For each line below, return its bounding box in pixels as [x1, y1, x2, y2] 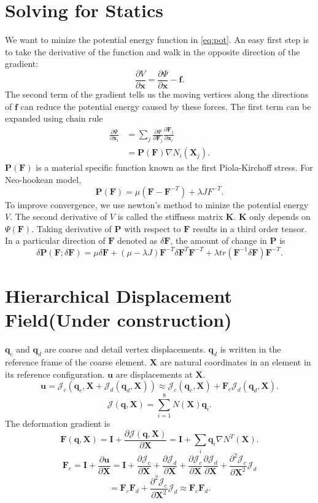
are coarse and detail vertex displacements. [44, 343, 206, 356]
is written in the [220, 343, 281, 356]
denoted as [117, 234, 158, 247]
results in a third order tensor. [193, 222, 307, 235]
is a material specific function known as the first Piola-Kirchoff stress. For [36, 161, 313, 174]
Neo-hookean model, [5, 173, 82, 185]
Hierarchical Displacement [5, 283, 232, 308]
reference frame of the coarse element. [5, 356, 147, 368]
